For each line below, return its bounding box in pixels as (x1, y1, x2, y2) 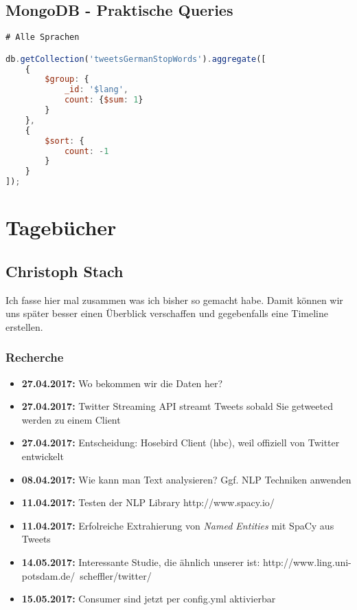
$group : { (45, 74, 89, 85)
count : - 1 (64, 146, 109, 156)
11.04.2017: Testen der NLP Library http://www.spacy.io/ (21, 495, 275, 510)
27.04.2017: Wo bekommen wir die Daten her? (21, 375, 223, 390)
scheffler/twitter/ (80, 568, 152, 582)
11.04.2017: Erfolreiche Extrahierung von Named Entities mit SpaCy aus (21, 518, 334, 532)
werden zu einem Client (21, 412, 121, 426)
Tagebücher (5, 213, 117, 241)
